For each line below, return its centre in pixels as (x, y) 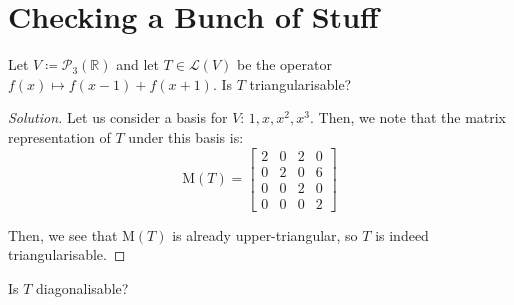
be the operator (284, 64)
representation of (59, 136)
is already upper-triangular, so (265, 234)
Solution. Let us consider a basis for (118, 117)
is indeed (402, 234)
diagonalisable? (82, 287)
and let (137, 64)
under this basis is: (186, 136)
